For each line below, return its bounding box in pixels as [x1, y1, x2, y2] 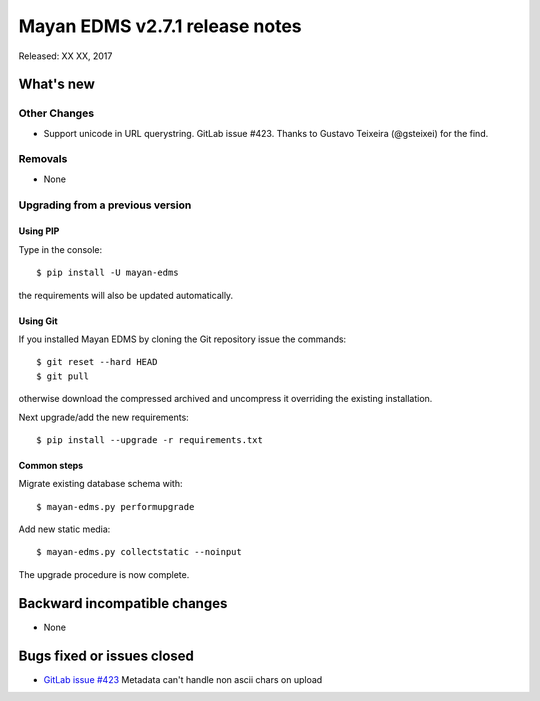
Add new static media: [18, 523, 111, 535]
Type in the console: [18, 243, 103, 255]
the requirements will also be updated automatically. [18, 289, 234, 301]
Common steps [18, 459, 84, 471]
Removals [18, 152, 68, 166]
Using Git [18, 315, 59, 327]
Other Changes [18, 106, 95, 120]
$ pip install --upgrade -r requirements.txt [36, 434, 264, 445]
